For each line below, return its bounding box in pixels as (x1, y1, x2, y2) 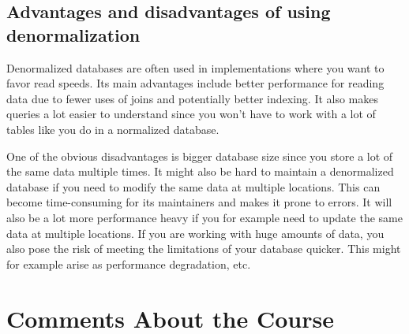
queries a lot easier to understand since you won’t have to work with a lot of (6, 106, 376, 122)
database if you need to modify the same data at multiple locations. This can (6, 178, 381, 195)
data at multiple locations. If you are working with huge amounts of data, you (6, 225, 385, 241)
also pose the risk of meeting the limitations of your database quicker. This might (6, 240, 401, 257)
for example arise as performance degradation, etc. (6, 255, 251, 272)
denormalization (6, 22, 141, 46)
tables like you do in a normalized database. (6, 121, 220, 137)
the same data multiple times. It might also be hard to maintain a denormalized (6, 163, 394, 180)
